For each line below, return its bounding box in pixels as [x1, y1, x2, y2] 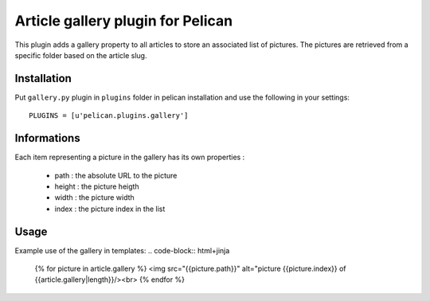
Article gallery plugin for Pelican [14, 12, 233, 29]
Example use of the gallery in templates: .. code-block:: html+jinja [14, 245, 230, 255]
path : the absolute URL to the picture [54, 170, 178, 180]
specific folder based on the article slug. [14, 50, 147, 60]
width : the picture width [54, 193, 135, 202]
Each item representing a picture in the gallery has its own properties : [14, 152, 245, 162]
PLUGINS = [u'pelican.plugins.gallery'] [29, 111, 189, 120]
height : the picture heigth [54, 182, 139, 191]
